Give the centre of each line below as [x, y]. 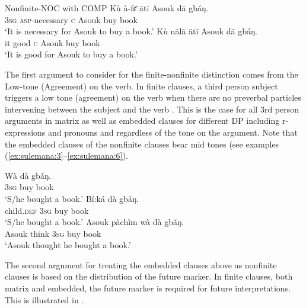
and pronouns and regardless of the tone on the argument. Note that [173, 132]
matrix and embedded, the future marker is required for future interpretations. [148, 288]
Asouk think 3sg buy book [53, 233]
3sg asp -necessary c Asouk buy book [71, 19]
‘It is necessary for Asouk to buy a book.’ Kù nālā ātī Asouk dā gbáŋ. [131, 31]
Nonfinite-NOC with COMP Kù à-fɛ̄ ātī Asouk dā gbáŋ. [107, 8]
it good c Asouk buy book [52, 42]
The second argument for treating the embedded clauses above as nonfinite [141, 264]
